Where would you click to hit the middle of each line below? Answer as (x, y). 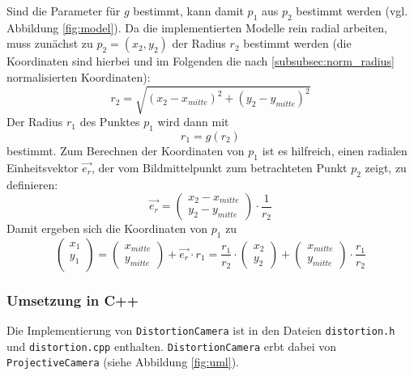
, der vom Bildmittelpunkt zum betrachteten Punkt (220, 167)
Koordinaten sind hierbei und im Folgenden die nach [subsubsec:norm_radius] (201, 61)
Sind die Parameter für (64, 11)
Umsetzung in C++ (73, 300)
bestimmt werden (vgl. (352, 11)
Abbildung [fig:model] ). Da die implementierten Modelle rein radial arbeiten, (197, 27)
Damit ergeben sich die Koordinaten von (107, 228)
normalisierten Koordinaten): (79, 76)
